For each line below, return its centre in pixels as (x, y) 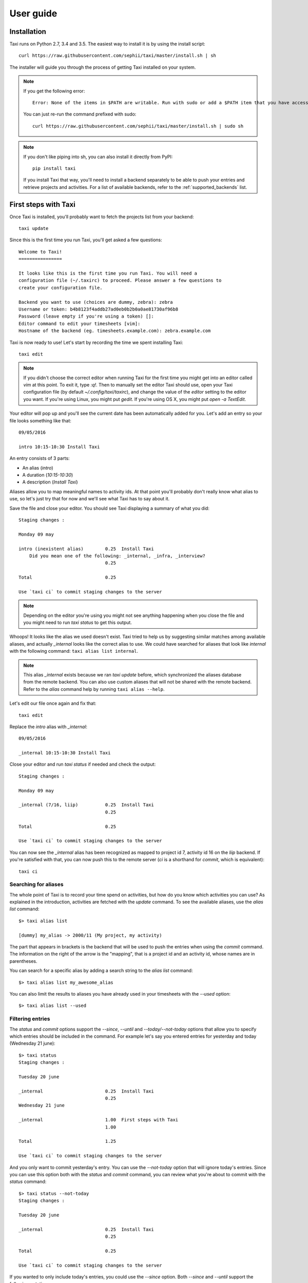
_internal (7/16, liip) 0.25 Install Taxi (86, 805)
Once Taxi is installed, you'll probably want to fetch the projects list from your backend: (102, 217)
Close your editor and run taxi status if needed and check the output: (83, 764)
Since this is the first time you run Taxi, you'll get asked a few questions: (86, 240)
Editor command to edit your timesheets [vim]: (80, 324)
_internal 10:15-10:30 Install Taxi (65, 753)
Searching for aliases (36, 884)
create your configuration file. (61, 288)
